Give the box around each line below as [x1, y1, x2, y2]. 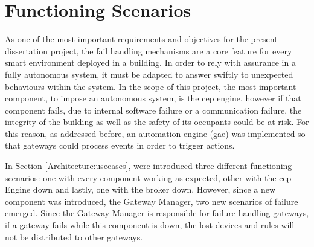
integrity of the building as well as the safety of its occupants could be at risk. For [5, 115, 309, 128]
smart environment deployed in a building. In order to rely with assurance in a [5, 56, 296, 69]
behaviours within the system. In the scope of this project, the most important [5, 80, 296, 92]
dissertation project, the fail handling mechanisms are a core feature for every [5, 44, 292, 57]
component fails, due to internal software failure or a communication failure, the [5, 103, 302, 116]
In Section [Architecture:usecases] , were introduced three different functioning [5, 159, 292, 172]
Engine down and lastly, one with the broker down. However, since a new [5, 183, 276, 196]
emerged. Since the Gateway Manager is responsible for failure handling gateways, [5, 207, 309, 219]
